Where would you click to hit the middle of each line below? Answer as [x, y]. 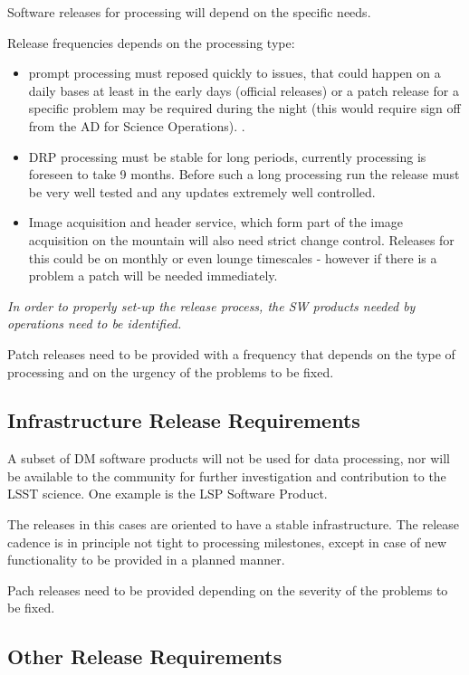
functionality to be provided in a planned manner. [146, 560]
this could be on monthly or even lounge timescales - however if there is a [233, 257]
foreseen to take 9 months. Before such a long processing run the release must [244, 174]
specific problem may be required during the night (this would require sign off [244, 108]
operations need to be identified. [95, 323]
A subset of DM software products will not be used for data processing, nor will [229, 458]
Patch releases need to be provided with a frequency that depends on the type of [231, 353]
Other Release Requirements [145, 656]
